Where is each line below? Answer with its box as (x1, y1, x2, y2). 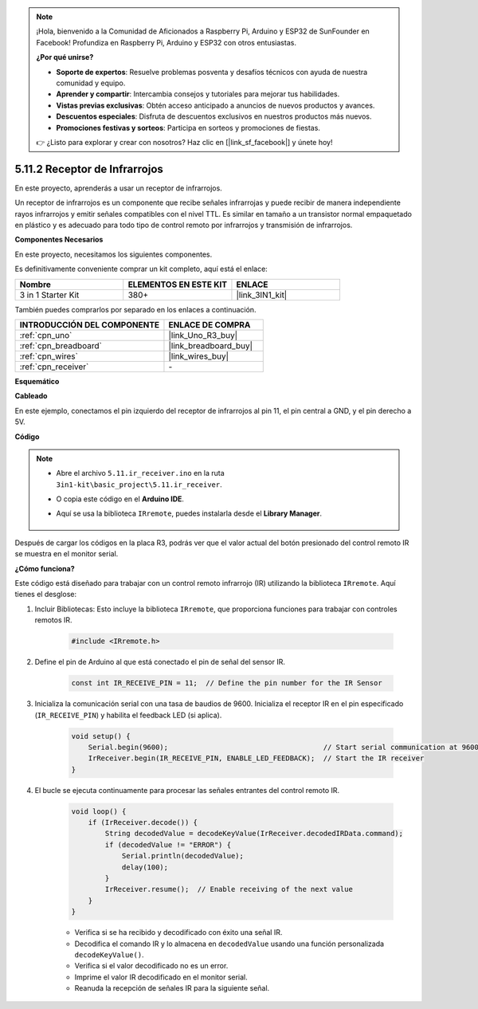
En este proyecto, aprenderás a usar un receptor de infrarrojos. (14, 183, 222, 193)
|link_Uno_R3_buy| (168, 329, 238, 340)
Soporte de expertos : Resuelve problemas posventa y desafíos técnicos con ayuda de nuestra (56, 67, 368, 77)
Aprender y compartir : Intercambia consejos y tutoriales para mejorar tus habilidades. (56, 89, 340, 99)
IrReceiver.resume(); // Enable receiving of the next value (104, 885, 354, 894)
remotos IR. (34, 615, 72, 625)
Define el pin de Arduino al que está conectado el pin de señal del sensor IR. (34, 658, 286, 667)
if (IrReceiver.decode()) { (88, 818, 198, 827)
